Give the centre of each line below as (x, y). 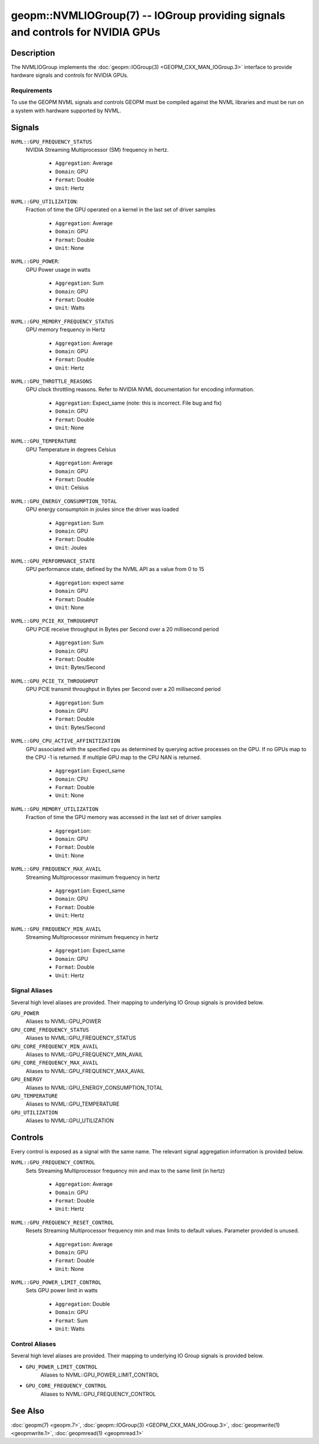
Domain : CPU (72, 779)
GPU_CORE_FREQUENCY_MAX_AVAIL (55, 1063)
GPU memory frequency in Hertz (66, 330)
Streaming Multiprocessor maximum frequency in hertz (93, 877)
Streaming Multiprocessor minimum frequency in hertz (92, 937)
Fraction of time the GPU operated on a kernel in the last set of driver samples (121, 210)
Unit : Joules (71, 547)
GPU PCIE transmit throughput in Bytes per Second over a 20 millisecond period (123, 689)
